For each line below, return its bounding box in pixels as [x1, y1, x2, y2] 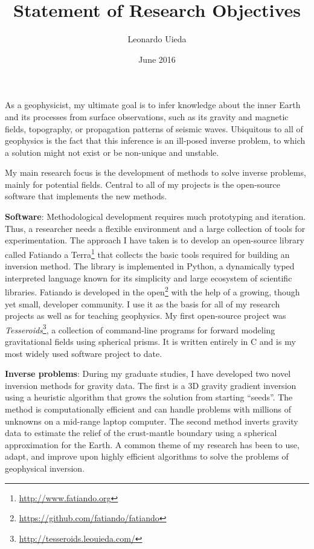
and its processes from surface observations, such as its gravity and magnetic [5, 110, 289, 123]
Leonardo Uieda [127, 33, 187, 45]
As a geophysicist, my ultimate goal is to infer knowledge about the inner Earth [5, 98, 301, 111]
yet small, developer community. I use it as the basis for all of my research [5, 297, 280, 310]
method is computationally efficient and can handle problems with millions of [5, 402, 291, 415]
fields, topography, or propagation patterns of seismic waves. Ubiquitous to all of [5, 122, 303, 135]
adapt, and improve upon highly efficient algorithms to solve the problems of [5, 450, 289, 463]
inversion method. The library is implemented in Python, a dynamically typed [5, 260, 295, 272]
